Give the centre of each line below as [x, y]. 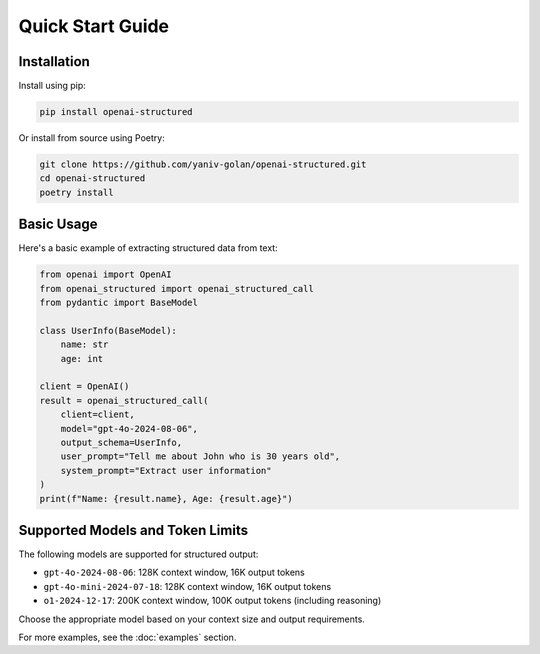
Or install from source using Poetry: [91, 138]
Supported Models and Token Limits [133, 530]
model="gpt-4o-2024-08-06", [129, 428]
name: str [84, 344]
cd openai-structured [92, 178]
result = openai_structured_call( [124, 400]
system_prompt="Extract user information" [166, 470]
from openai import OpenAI [105, 274]
